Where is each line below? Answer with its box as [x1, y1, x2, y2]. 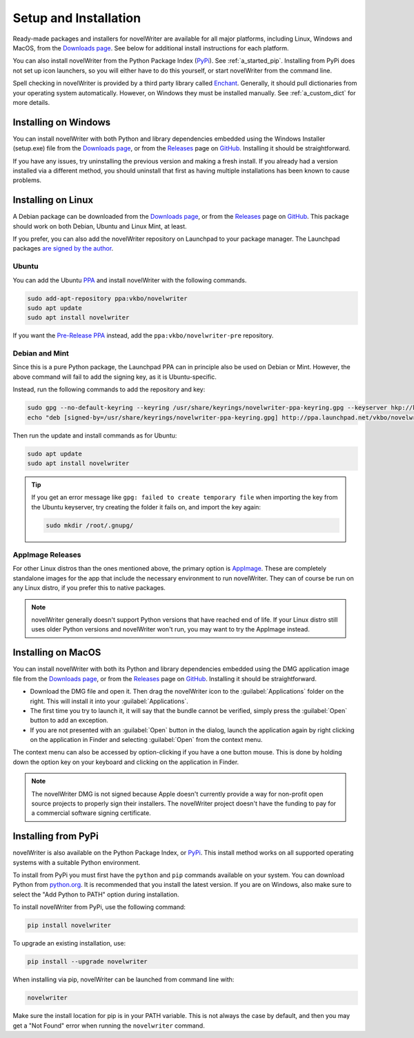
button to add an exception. [30, 716, 108, 725]
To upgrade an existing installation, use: [12, 939, 126, 948]
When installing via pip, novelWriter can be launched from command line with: [12, 975, 235, 983]
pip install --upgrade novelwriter [27, 958, 148, 966]
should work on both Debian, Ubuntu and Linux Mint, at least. [12, 222, 187, 231]
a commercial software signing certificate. [31, 809, 151, 817]
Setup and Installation [12, 10, 141, 26]
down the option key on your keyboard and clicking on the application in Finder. [12, 758, 239, 766]
